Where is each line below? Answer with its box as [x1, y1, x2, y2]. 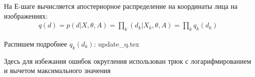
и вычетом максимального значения [4, 65, 111, 76]
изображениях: [4, 10, 48, 21]
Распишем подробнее [4, 39, 67, 49]
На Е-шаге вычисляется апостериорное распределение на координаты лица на [4, 1, 238, 11]
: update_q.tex [94, 39, 140, 49]
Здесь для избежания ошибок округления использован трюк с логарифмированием [4, 55, 252, 66]
